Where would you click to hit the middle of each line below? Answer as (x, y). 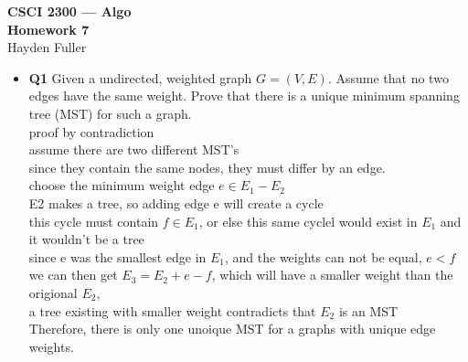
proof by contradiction (91, 131)
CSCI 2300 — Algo (69, 11)
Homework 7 (48, 29)
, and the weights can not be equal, (324, 256)
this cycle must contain (94, 221)
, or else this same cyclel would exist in (308, 221)
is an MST (368, 310)
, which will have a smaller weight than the (332, 275)
